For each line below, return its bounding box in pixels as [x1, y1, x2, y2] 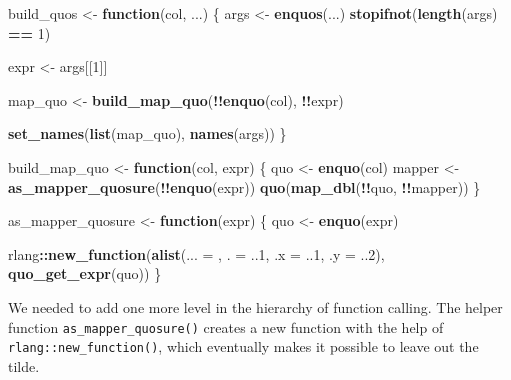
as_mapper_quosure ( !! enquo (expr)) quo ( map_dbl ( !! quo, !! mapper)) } [8, 176, 481, 197]
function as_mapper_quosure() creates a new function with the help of [8, 316, 444, 337]
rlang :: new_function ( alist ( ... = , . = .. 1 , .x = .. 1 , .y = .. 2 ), [8, 243, 385, 264]
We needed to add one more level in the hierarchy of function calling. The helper [8, 296, 503, 317]
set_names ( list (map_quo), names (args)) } [8, 123, 287, 144]
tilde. [8, 355, 40, 376]
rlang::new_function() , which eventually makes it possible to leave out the [8, 336, 479, 357]
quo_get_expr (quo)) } [8, 263, 162, 284]
